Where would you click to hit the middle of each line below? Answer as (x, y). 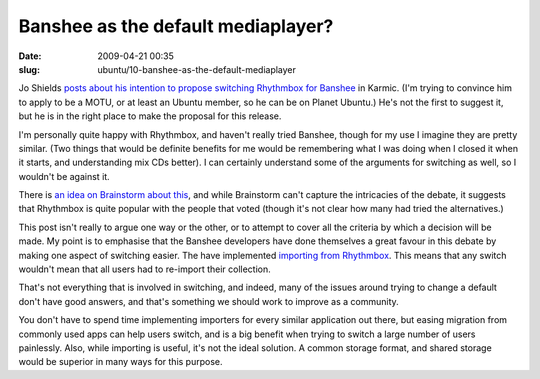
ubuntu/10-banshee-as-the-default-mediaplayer (197, 69)
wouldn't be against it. (64, 176)
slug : (29, 69)
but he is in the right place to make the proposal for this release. (150, 116)
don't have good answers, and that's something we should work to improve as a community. (208, 301)
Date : (30, 56)
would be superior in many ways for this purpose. (120, 362)
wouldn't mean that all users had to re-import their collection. (145, 269)
